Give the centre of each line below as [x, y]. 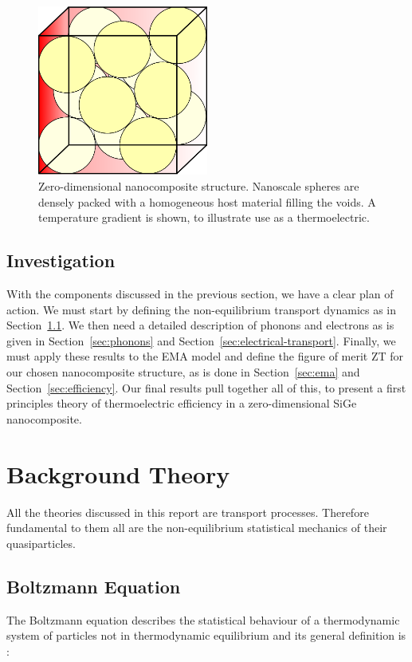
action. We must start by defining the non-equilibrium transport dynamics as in [202, 309]
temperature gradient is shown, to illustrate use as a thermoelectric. [204, 217]
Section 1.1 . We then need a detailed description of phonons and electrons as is [200, 325]
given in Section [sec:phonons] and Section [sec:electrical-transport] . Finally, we [201, 340]
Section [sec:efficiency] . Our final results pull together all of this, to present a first [206, 387]
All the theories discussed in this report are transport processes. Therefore [188, 512]
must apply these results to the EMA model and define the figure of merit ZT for [205, 356]
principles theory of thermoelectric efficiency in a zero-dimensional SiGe [182, 403]
